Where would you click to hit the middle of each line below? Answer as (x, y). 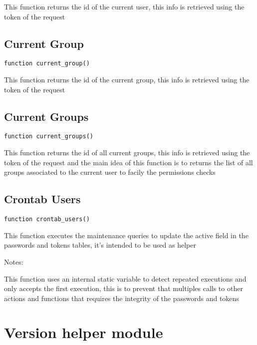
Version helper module (84, 332)
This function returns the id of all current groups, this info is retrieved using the (127, 153)
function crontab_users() (47, 219)
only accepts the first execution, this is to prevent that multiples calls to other (124, 288)
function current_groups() (49, 137)
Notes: (14, 261)
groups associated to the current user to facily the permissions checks (110, 172)
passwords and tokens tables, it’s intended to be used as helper (100, 245)
